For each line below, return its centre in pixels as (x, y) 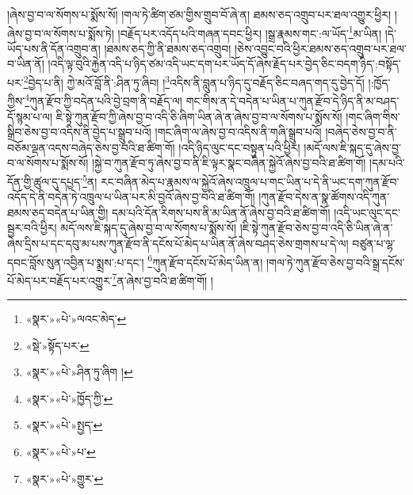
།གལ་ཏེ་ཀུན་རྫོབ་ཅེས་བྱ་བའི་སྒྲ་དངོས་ (335, 262)
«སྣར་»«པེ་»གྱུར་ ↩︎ (65, 478)
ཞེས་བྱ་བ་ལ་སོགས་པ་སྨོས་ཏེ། (61, 33)
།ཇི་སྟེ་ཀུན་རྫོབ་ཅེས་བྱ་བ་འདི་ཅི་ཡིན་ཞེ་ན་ (316, 228)
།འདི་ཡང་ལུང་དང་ (367, 212)
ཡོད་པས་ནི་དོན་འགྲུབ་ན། (54, 48)
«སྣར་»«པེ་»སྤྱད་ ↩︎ (64, 425)
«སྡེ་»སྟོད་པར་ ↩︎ (57, 345)
